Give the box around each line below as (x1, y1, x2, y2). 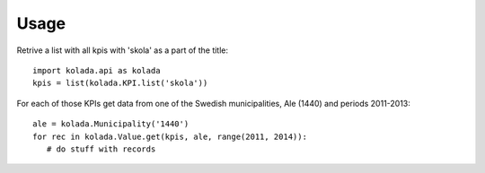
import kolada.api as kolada (32, 65, 161, 75)
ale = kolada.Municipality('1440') (32, 119, 190, 129)
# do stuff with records (46, 143, 156, 154)
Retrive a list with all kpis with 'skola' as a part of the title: (16, 45, 229, 56)
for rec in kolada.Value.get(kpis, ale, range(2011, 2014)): (32, 131, 307, 142)
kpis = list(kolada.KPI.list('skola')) (32, 78, 208, 89)
